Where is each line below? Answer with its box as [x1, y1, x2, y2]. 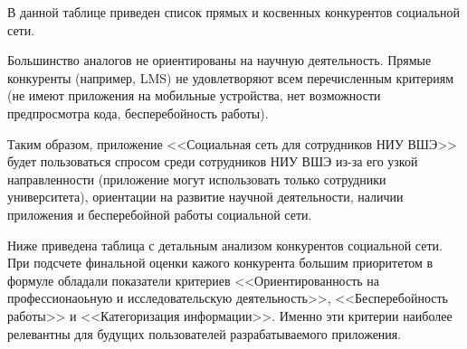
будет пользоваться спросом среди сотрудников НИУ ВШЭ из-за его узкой [7, 152, 418, 171]
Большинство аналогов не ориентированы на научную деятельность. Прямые [7, 51, 432, 70]
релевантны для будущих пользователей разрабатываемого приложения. [7, 324, 402, 343]
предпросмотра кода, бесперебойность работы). [7, 103, 269, 122]
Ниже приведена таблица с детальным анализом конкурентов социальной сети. [7, 235, 443, 254]
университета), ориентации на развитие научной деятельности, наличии [7, 187, 404, 206]
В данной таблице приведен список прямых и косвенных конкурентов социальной [7, 3, 460, 21]
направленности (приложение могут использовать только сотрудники [7, 169, 386, 188]
